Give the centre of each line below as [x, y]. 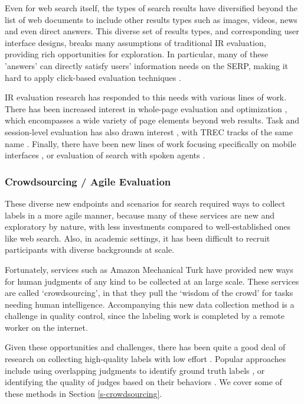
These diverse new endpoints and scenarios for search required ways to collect [145, 203]
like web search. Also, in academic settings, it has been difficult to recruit [138, 238]
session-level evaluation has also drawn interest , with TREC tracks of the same [149, 131]
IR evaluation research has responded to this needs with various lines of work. [146, 97]
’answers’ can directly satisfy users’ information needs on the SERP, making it [147, 65]
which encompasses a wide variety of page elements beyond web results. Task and [152, 120]
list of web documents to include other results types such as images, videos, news [151, 19]
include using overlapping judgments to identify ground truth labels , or [135, 370]
